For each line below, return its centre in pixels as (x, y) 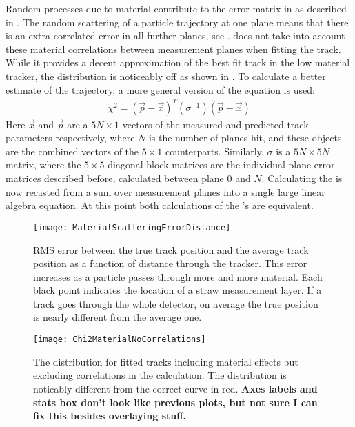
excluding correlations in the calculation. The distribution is (160, 375)
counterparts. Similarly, (214, 151)
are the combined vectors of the (72, 151)
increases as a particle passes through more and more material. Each (178, 276)
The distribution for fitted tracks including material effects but (166, 361)
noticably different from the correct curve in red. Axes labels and (175, 388)
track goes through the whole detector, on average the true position (176, 303)
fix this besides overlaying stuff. (110, 416)
